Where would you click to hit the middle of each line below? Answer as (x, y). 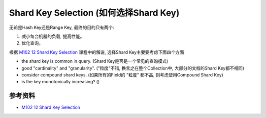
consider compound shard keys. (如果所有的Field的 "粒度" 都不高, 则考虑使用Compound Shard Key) (122, 75)
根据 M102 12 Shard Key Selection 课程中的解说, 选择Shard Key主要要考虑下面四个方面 (97, 52)
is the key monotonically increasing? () (61, 82)
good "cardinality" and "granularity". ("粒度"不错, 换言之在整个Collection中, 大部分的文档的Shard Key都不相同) (133, 68)
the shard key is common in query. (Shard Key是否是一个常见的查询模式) (95, 61)
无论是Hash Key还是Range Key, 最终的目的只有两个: (62, 27)
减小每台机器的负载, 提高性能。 (53, 36)
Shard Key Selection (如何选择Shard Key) (94, 13)
